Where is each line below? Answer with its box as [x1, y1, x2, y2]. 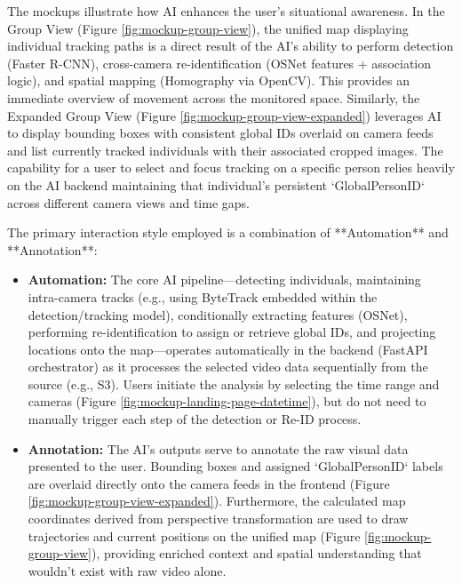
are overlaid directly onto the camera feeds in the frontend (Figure [28, 474, 390, 492]
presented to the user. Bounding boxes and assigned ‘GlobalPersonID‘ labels [28, 457, 443, 475]
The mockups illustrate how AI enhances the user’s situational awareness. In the [7, 2, 445, 20]
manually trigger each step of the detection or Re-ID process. [28, 410, 362, 428]
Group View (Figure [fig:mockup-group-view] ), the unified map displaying [7, 19, 409, 37]
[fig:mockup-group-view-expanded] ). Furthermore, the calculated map [28, 491, 406, 510]
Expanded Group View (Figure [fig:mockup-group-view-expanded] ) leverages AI [7, 106, 442, 124]
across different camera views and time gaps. [7, 193, 250, 212]
